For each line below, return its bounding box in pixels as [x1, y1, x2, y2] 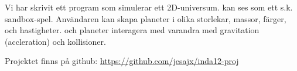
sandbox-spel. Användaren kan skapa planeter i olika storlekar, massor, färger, [5, 12, 286, 24]
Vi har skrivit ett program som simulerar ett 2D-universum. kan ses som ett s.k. [5, 1, 293, 13]
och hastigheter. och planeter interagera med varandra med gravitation [5, 24, 260, 36]
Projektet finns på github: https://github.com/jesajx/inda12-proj [5, 55, 239, 67]
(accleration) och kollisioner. [5, 35, 106, 47]
